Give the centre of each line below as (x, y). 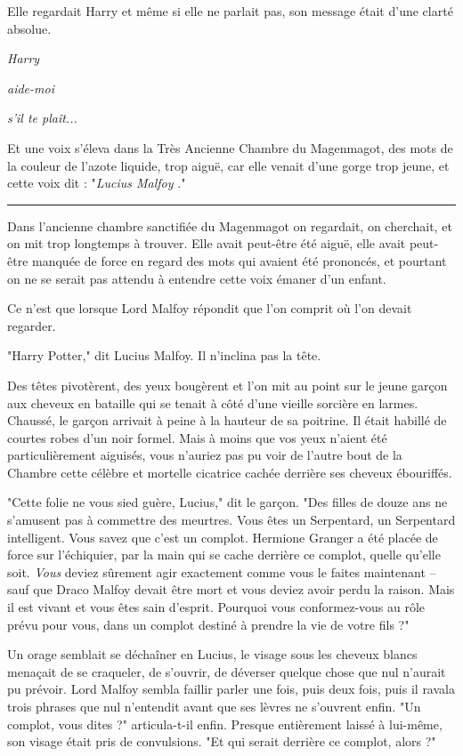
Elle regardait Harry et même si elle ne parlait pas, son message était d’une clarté (230, 11)
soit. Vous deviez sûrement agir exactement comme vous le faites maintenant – (222, 571)
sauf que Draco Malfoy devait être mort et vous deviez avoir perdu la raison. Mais (231, 589)
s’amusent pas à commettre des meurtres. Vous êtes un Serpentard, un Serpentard (231, 520)
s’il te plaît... (42, 118)
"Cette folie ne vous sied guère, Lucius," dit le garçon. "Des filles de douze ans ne (227, 502)
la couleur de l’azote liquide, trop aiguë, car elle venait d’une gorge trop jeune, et (228, 165)
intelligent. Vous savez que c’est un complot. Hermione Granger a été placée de (223, 537)
